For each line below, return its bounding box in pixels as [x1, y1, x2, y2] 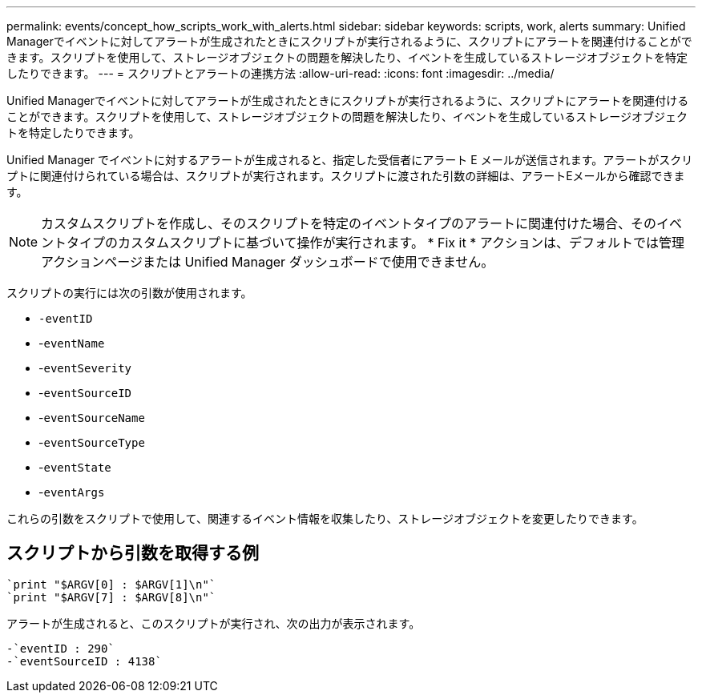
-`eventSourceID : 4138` [6, 654, 162, 668]
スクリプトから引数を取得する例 [6, 543, 259, 564]
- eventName [38, 336, 105, 350]
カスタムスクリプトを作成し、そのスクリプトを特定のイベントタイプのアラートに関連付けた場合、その [41, 215, 657, 231]
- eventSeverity [38, 361, 132, 375]
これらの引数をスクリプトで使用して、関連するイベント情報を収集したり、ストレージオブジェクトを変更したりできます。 [6, 512, 643, 525]
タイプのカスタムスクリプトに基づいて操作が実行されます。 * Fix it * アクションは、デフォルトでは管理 [67, 235, 684, 251]
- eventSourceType [38, 436, 145, 449]
